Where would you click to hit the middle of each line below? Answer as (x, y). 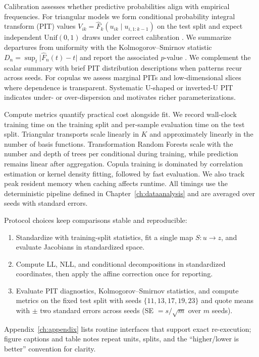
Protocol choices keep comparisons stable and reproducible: (96, 220)
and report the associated (119, 57)
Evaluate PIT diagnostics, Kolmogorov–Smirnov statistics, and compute (127, 290)
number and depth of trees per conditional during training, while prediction (121, 154)
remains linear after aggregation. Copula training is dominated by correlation (123, 163)
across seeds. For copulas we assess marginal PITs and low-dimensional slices (123, 77)
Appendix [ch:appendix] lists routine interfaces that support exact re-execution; (128, 329)
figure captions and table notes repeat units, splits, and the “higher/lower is (121, 339)
